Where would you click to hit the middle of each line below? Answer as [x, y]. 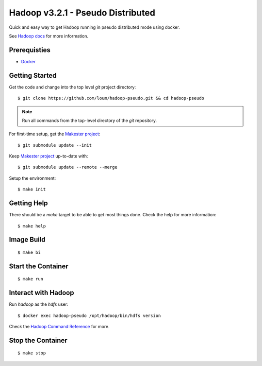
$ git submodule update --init [55, 145]
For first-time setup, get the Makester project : [55, 134]
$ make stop [32, 353]
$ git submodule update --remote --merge [67, 167]
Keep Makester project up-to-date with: [49, 156]
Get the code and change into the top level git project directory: [72, 87]
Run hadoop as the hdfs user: [39, 304]
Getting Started [33, 75]
